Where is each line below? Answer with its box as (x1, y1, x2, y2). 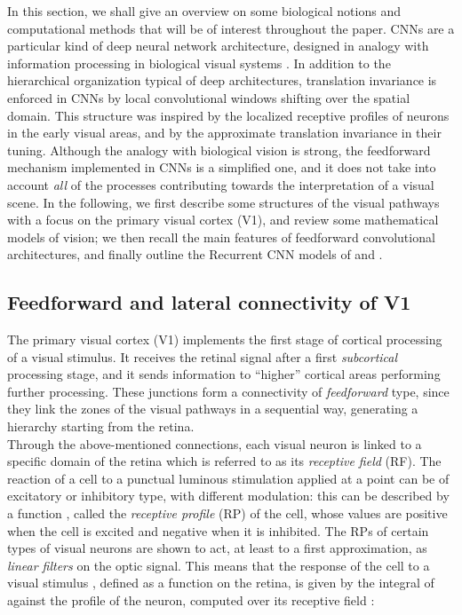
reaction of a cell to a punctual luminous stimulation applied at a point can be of (7, 469, 450, 487)
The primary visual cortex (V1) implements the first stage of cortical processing (7, 330, 442, 349)
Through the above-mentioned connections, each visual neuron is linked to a (7, 434, 422, 453)
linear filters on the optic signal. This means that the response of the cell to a (7, 556, 430, 574)
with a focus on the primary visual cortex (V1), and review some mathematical (7, 210, 439, 229)
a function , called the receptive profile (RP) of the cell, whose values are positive (7, 504, 448, 523)
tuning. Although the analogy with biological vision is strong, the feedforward (7, 140, 431, 159)
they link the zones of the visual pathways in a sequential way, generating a (7, 399, 418, 418)
